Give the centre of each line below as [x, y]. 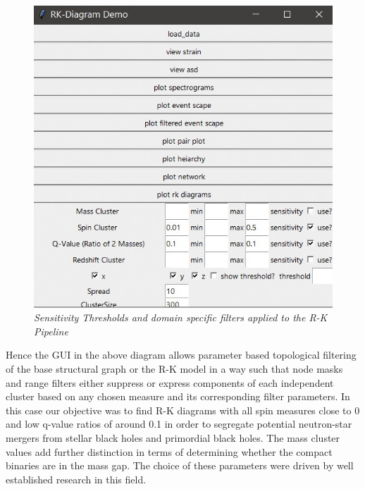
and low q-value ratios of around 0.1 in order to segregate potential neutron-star [179, 424]
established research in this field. [76, 479]
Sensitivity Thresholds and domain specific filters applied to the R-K [181, 317]
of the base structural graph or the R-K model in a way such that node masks [174, 368]
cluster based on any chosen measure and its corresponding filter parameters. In [178, 396]
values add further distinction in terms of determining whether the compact [169, 451]
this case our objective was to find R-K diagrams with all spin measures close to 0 [183, 410]
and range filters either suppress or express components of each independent [170, 382]
